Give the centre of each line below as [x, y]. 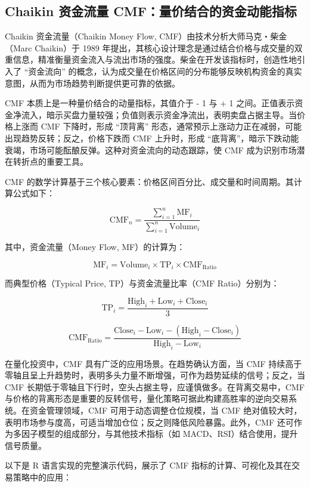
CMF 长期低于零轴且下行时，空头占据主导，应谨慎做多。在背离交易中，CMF [155, 386]
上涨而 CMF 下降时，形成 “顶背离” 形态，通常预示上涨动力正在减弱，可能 [157, 126]
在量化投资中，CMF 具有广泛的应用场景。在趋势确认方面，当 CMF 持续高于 [154, 363]
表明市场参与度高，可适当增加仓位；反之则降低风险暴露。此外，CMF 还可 [149, 422]
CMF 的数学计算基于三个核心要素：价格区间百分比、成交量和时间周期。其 [149, 181]
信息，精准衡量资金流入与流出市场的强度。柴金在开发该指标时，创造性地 [155, 59]
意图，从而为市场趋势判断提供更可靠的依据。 [92, 83]
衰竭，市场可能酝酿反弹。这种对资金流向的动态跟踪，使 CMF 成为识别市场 [151, 150]
